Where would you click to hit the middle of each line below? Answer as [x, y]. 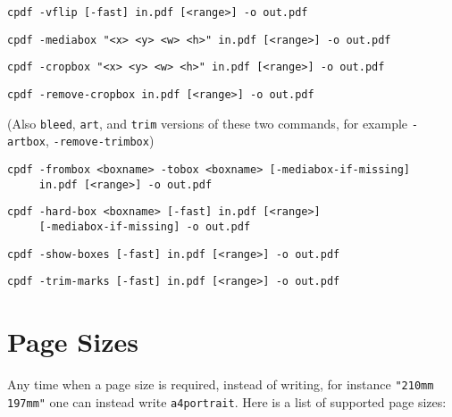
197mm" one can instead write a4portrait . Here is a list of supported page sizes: [227, 401]
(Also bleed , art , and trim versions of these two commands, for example [208, 123]
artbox [26, 142]
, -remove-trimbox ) [100, 141]
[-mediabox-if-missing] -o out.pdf [145, 226]
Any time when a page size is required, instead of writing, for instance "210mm [221, 384]
